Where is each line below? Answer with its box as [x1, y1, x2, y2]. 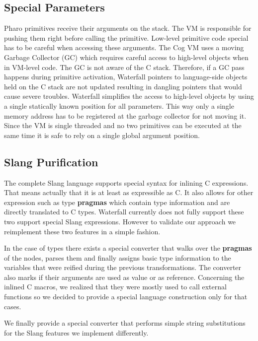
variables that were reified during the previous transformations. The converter [4, 262, 242, 273]
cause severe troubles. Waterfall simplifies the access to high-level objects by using [4, 91, 254, 101]
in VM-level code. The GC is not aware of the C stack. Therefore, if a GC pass [4, 62, 245, 72]
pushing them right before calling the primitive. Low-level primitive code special [4, 32, 249, 43]
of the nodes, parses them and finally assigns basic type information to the [4, 252, 231, 263]
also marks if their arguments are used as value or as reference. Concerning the [4, 272, 245, 282]
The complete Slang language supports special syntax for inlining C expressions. [4, 177, 249, 188]
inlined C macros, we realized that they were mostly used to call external [4, 281, 227, 292]
